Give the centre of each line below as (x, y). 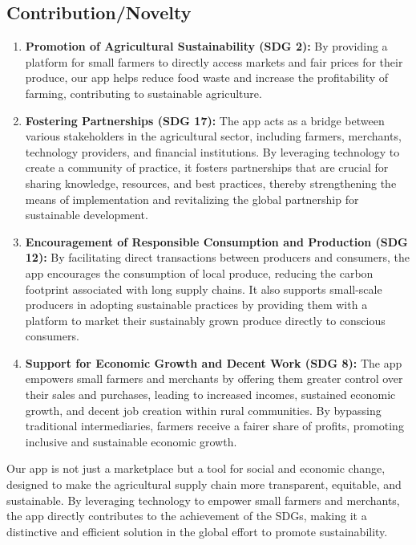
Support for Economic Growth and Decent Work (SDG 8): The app (214, 362)
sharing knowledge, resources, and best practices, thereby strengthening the (211, 183)
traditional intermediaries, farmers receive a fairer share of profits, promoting (214, 426)
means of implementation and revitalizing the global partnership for (192, 199)
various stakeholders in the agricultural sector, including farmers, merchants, (213, 136)
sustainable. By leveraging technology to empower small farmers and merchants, (203, 500)
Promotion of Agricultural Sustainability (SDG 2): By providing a (206, 46)
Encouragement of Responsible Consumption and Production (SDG (216, 241)
